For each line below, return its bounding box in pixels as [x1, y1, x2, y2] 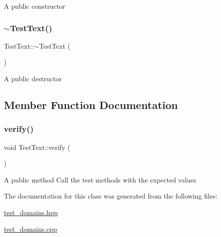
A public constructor [4, 1, 65, 11]
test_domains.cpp [4, 223, 57, 234]
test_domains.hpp [4, 207, 58, 217]
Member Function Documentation [4, 97, 178, 112]
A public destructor [4, 73, 62, 83]
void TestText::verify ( [4, 142, 70, 152]
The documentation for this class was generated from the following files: [4, 191, 218, 201]
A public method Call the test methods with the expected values [4, 174, 196, 184]
